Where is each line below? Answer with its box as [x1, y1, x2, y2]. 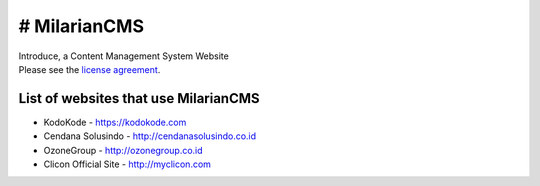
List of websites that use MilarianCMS [18, 90, 260, 107]
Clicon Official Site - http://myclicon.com [43, 158, 212, 170]
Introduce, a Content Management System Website [18, 50, 229, 62]
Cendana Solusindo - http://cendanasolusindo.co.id [43, 130, 257, 142]
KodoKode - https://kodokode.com [43, 116, 187, 128]
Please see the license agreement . [18, 63, 161, 75]
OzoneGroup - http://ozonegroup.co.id [43, 144, 204, 156]
